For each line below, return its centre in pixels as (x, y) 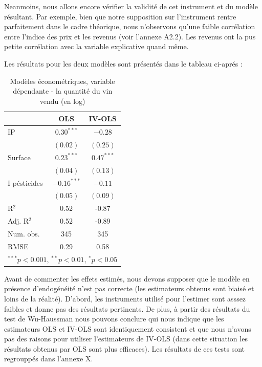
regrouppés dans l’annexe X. (49, 359)
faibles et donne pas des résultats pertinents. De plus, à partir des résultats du (127, 308)
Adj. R (18, 221)
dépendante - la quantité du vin (63, 91)
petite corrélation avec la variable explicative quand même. (96, 46)
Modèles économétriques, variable (62, 81)
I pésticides (25, 182)
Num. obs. (24, 233)
